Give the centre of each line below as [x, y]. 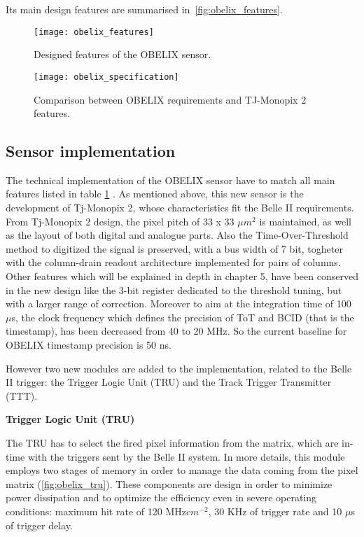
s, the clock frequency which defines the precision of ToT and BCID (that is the [183, 317]
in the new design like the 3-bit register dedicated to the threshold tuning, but [174, 290]
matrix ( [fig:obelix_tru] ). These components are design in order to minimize [169, 483]
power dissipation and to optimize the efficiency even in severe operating [161, 497]
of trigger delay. [39, 525]
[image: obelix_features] [94, 32]
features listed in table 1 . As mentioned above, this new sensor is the [155, 194]
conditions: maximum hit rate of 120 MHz [96, 511]
